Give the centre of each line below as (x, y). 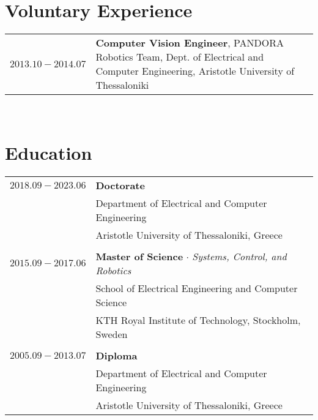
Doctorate (120, 185)
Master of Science (139, 256)
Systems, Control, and (239, 256)
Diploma (116, 355)
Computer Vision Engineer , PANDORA (190, 43)
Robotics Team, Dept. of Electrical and (180, 57)
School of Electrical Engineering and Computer (197, 288)
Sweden (112, 334)
